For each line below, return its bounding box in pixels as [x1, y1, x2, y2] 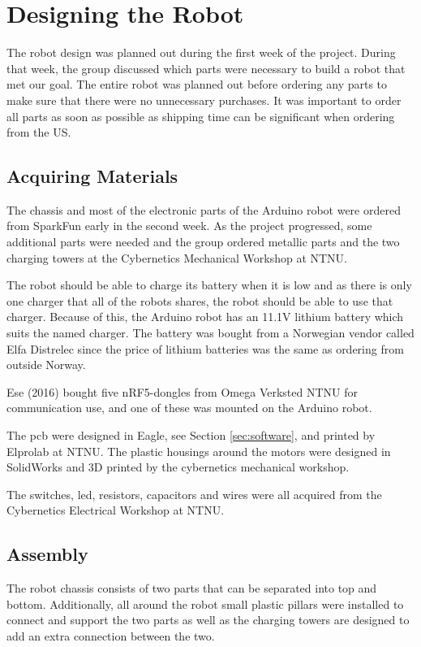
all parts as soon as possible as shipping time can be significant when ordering [6, 107, 395, 124]
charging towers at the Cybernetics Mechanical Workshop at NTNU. [6, 249, 347, 266]
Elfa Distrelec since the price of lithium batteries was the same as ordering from [6, 340, 404, 357]
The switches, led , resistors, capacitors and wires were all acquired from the [6, 485, 382, 502]
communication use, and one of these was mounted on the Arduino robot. [6, 399, 372, 416]
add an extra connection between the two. [6, 627, 215, 644]
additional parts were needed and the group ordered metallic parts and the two [6, 233, 400, 250]
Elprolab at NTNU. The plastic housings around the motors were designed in [6, 442, 391, 459]
